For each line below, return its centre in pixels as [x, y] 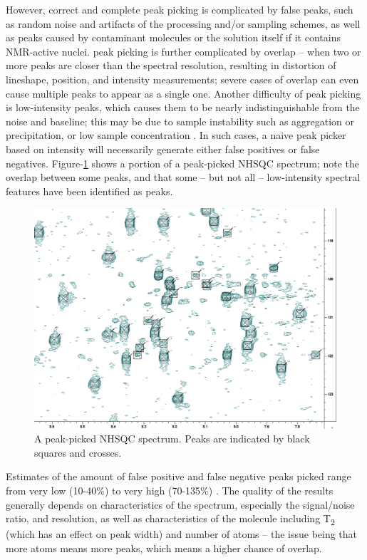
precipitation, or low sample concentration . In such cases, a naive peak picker [176, 135]
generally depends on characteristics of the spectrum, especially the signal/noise [180, 504]
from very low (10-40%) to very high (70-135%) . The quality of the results [170, 490]
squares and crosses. [78, 452]
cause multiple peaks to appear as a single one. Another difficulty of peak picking [183, 93]
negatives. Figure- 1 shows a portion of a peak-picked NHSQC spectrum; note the [183, 163]
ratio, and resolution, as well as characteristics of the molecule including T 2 [170, 519]
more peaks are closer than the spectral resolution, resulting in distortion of [171, 65]
